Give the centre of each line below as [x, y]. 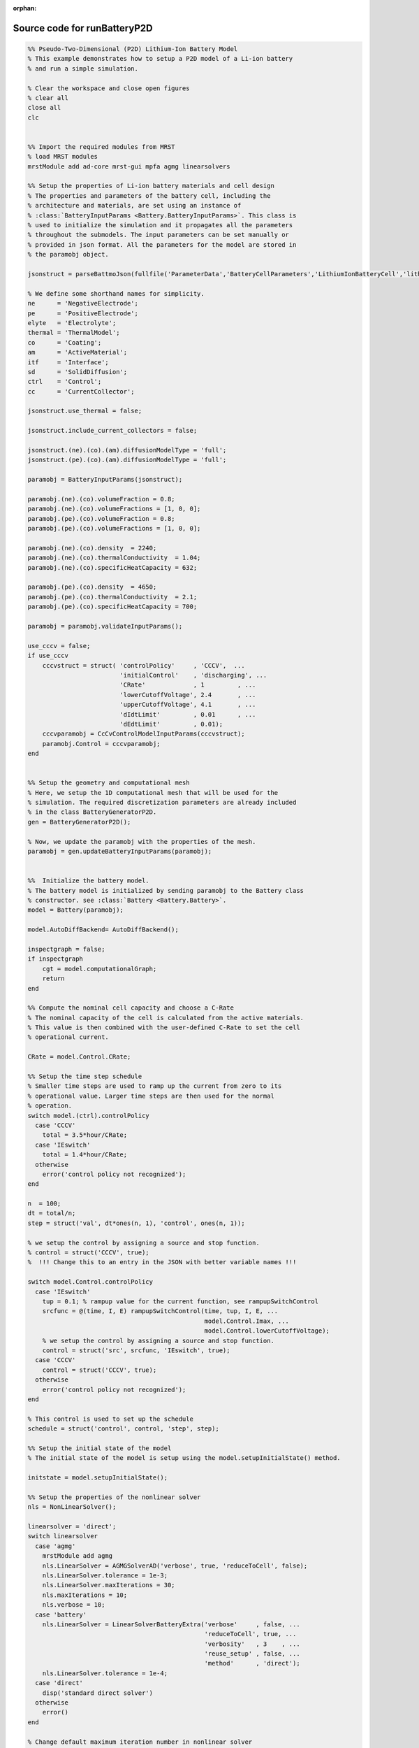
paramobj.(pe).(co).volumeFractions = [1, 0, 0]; [114, 529]
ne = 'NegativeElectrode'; [83, 303]
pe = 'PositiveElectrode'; [83, 313]
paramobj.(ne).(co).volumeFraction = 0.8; [101, 499]
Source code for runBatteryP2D [83, 28]
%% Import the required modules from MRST [101, 146]
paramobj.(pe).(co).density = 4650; [92, 587]
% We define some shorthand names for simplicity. [116, 293]
